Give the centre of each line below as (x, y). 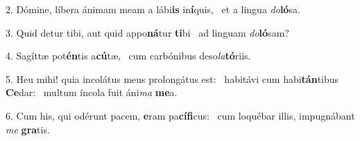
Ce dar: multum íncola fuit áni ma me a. (92, 92)
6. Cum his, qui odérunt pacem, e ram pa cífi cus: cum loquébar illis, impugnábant (180, 115)
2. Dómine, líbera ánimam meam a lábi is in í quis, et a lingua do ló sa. (153, 9)
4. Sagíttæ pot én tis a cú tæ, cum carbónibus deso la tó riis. (128, 56)
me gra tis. (28, 129)
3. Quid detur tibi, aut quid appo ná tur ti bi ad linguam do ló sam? (147, 32)
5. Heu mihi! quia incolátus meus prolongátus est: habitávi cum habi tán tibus (172, 78)
